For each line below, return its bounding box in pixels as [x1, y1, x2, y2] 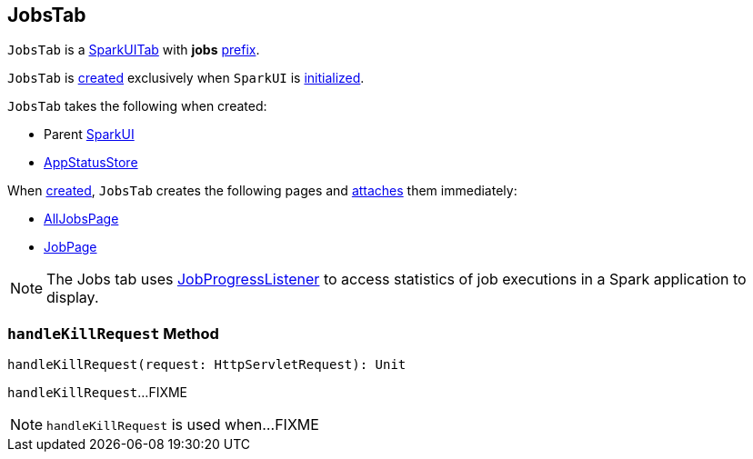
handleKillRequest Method [7, 324, 219, 343]
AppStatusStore [44, 155, 138, 171]
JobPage [44, 239, 97, 255]
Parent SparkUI [44, 126, 135, 143]
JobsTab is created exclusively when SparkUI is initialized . [7, 70, 365, 86]
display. [46, 288, 99, 307]
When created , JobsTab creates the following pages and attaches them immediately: [7, 183, 517, 199]
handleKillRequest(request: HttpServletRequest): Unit [7, 357, 407, 373]
